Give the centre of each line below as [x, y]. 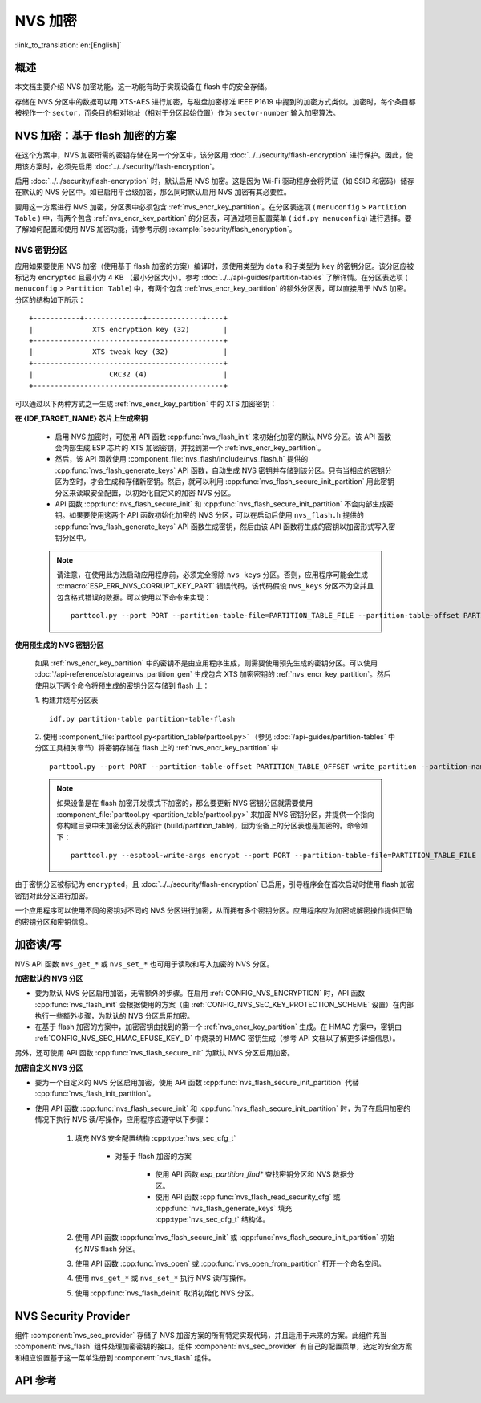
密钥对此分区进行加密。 [53, 896]
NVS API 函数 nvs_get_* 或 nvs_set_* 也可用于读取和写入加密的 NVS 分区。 [144, 964]
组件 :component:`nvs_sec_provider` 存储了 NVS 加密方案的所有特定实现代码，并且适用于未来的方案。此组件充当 [201, 1335]
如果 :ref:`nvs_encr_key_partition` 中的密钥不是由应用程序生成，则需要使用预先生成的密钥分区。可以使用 [206, 663]
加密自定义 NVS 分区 [49, 1067]
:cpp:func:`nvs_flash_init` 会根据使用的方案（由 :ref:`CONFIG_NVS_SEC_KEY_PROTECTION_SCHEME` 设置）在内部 [224, 1004]
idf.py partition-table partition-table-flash [142, 719]
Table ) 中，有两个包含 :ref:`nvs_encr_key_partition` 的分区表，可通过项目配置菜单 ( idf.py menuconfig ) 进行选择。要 [213, 218]
